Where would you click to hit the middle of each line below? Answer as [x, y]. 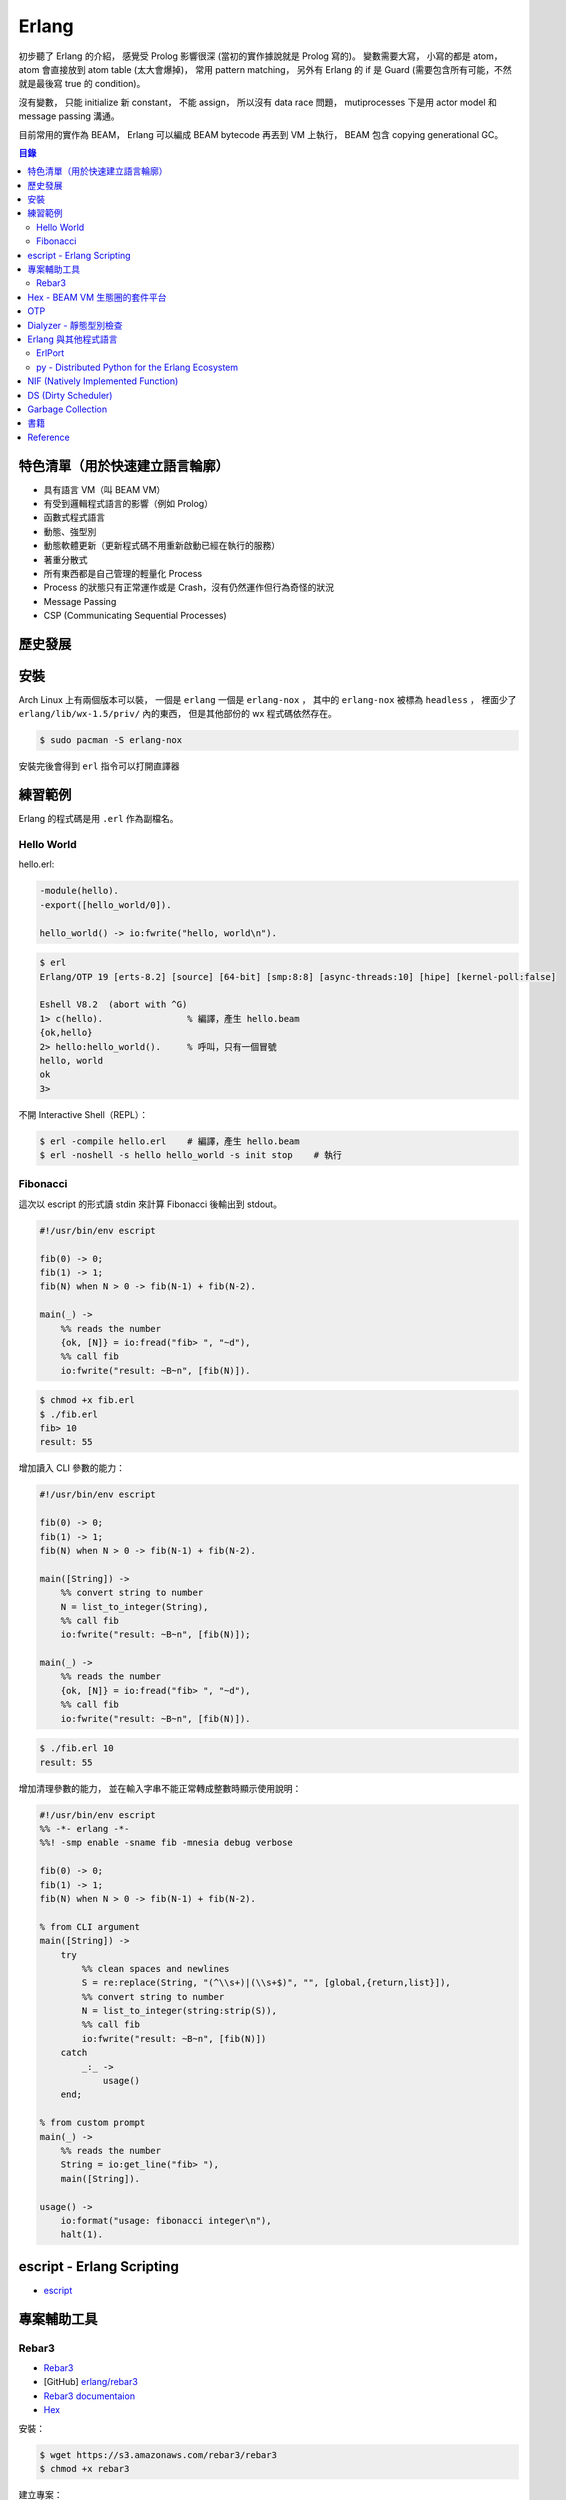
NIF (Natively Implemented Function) [103, 381]
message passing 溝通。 [69, 116]
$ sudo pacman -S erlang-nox [111, 740]
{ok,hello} [66, 1033]
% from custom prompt [92, 2123]
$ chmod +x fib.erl [87, 1400]
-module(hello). [79, 891]
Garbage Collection [67, 409]
